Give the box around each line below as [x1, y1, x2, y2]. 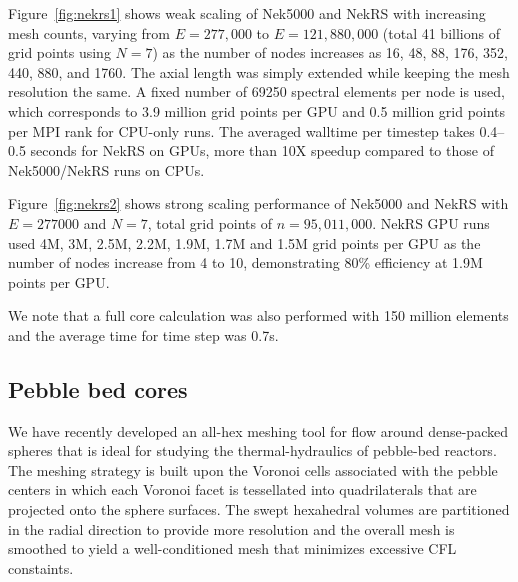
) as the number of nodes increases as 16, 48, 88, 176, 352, [152, 42, 508, 63]
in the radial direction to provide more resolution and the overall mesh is [8, 518, 455, 539]
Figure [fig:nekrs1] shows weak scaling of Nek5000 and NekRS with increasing [8, 3, 486, 23]
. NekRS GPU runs [372, 212, 490, 233]
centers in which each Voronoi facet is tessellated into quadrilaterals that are [8, 479, 477, 500]
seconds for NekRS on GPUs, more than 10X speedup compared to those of [30, 140, 494, 161]
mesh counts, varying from [8, 22, 171, 43]
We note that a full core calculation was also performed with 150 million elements [8, 305, 509, 326]
